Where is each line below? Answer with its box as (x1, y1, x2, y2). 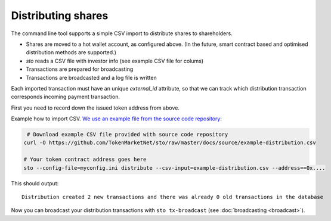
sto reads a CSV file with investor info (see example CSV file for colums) (26, 57, 204, 64)
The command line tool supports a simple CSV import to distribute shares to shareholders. (11, 30, 233, 37)
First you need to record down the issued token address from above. (11, 104, 180, 111)
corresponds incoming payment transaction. (11, 93, 120, 101)
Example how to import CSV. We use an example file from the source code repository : (11, 115, 222, 122)
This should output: (11, 179, 59, 187)
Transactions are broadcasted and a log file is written (26, 74, 157, 81)
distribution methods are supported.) (26, 49, 116, 56)
